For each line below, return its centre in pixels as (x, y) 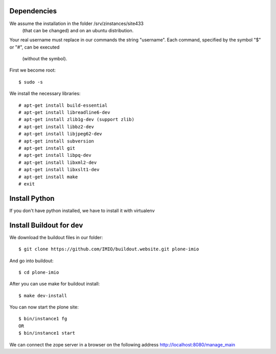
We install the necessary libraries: (45, 93)
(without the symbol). (45, 59)
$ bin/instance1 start (47, 333)
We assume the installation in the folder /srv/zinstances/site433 (77, 23)
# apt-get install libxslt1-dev (59, 170)
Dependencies (33, 11)
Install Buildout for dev (46, 225)
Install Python (32, 198)
